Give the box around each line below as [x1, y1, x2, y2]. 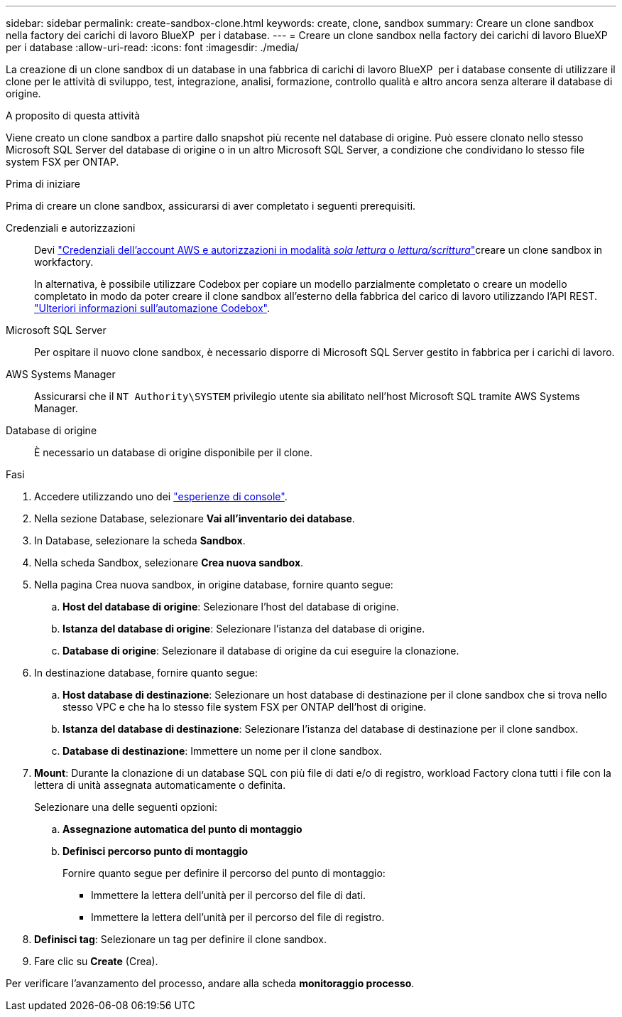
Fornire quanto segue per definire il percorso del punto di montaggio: [62, 867, 386, 879]
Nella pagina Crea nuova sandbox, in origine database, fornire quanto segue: [34, 579, 393, 591]
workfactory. [34, 256, 94, 268]
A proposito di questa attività [6, 109, 141, 122]
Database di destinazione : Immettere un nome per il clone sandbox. [62, 745, 382, 757]
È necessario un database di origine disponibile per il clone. [34, 446, 312, 458]
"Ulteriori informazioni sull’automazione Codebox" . [34, 302, 270, 314]
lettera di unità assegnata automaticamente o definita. [34, 779, 286, 791]
